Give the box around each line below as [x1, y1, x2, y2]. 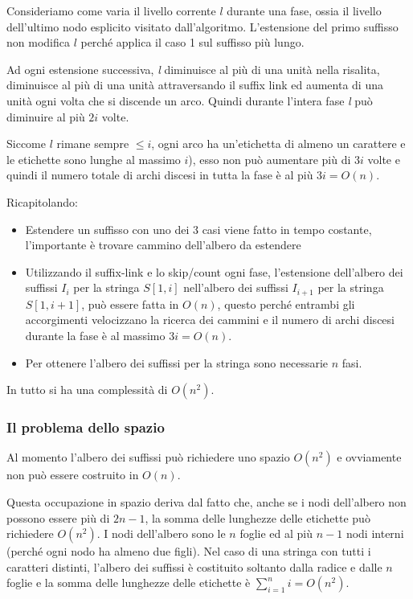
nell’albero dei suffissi [183, 279, 288, 296]
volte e [367, 150, 400, 167]
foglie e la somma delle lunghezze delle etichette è [6, 574, 251, 591]
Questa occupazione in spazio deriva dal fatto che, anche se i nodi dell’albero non [6, 493, 407, 510]
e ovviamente [337, 449, 402, 466]
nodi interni [346, 525, 404, 542]
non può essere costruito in [6, 466, 139, 483]
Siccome [6, 135, 46, 152]
